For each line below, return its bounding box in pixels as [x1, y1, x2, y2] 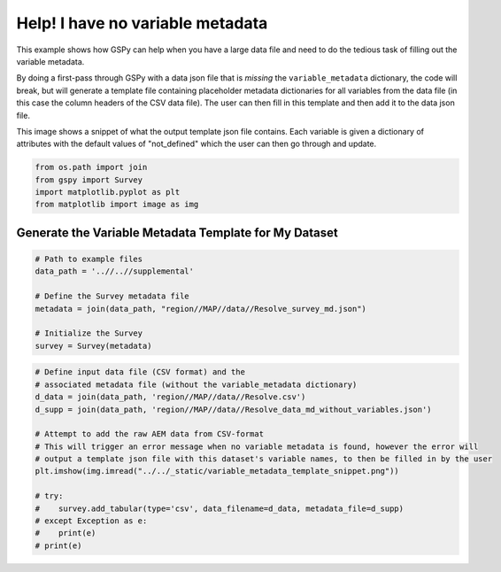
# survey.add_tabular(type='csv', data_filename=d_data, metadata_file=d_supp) [35, 503, 405, 514]
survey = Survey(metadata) [35, 341, 152, 351]
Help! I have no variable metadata [16, 13, 268, 33]
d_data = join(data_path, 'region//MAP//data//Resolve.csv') [35, 392, 306, 402]
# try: [35, 491, 64, 501]
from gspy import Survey [35, 174, 143, 185]
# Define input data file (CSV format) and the [35, 367, 245, 377]
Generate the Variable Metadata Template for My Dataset [16, 225, 338, 240]
